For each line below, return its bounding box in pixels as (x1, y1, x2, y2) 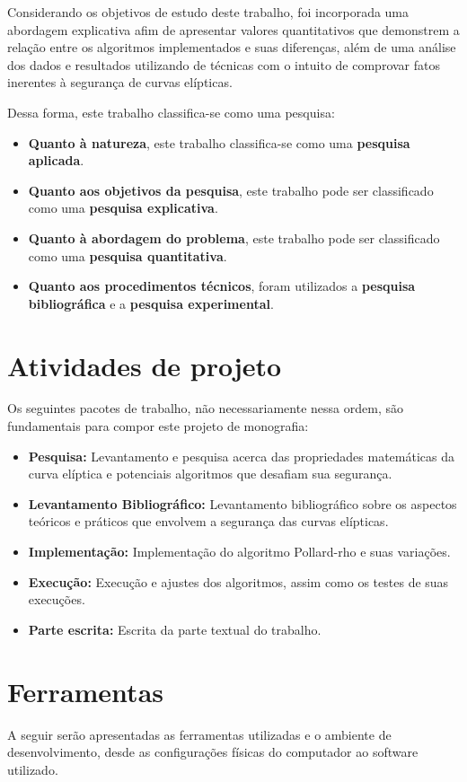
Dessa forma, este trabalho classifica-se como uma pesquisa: (7, 102, 335, 121)
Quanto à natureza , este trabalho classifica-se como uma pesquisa (28, 133, 410, 152)
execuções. (28, 590, 85, 609)
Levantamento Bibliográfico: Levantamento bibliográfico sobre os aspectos (28, 494, 457, 513)
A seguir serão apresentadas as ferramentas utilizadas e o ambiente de (7, 725, 392, 743)
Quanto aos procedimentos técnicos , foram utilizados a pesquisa (28, 277, 416, 295)
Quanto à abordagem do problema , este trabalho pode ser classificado (28, 228, 440, 247)
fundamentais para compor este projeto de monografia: (7, 417, 309, 435)
